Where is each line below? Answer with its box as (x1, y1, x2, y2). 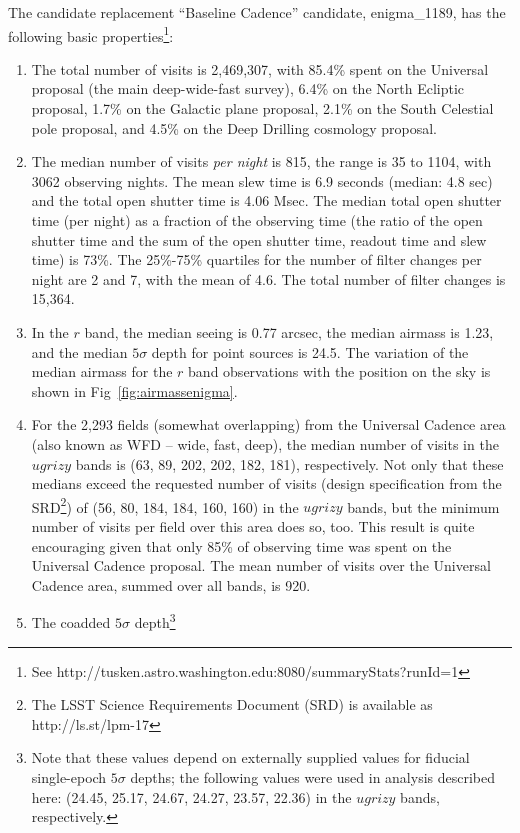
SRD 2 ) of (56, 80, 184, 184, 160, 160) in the (31, 493, 299, 517)
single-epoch (31, 766, 107, 787)
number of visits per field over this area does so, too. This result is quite (31, 515, 475, 536)
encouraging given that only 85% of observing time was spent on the (31, 535, 452, 556)
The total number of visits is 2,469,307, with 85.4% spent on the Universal (31, 58, 489, 79)
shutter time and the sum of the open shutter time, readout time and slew (31, 229, 487, 250)
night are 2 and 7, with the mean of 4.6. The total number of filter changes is (31, 268, 506, 289)
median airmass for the (31, 361, 173, 382)
